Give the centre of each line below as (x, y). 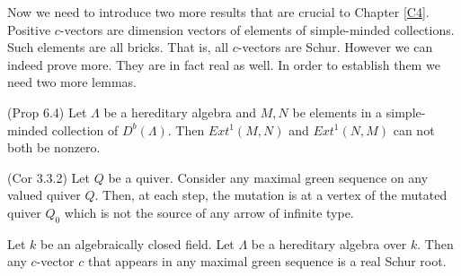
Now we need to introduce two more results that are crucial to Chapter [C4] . (218, 12)
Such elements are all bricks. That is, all (118, 47)
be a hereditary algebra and (180, 112)
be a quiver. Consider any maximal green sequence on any (268, 177)
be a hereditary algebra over (329, 243)
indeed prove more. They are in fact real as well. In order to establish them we (224, 64)
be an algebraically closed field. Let (137, 243)
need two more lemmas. (72, 82)
